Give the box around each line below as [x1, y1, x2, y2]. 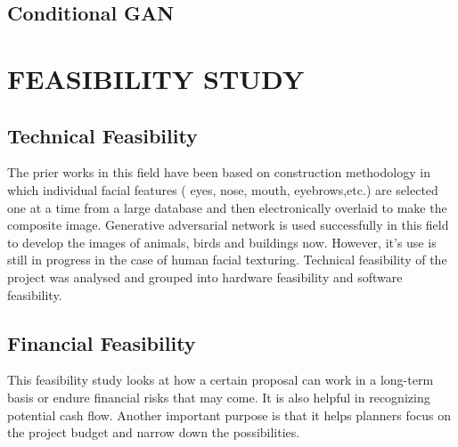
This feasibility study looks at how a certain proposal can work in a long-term [7, 370, 434, 389]
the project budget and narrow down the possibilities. [7, 423, 300, 442]
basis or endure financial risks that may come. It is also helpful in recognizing [7, 387, 430, 406]
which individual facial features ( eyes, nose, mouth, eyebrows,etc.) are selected [7, 180, 438, 199]
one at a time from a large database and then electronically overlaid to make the [7, 198, 447, 216]
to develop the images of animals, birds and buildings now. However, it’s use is [7, 232, 437, 251]
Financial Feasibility [7, 329, 196, 356]
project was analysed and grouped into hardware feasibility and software [7, 267, 403, 286]
